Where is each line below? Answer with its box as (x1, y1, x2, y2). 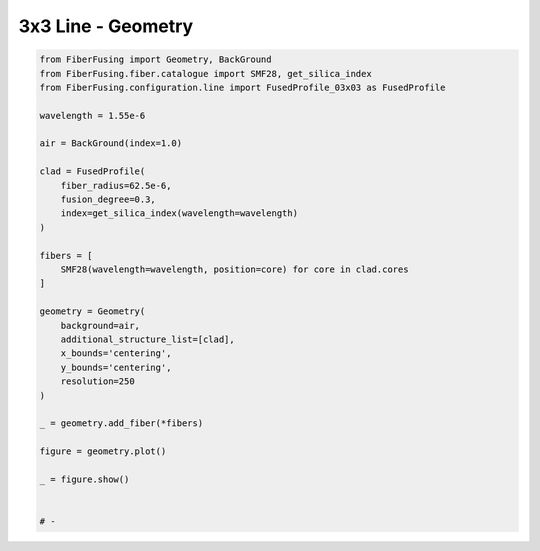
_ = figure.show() (39, 473, 130, 485)
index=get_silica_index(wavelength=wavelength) (60, 208, 299, 219)
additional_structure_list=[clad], (60, 333, 235, 345)
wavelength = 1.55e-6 (39, 110, 146, 121)
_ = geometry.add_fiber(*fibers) (39, 418, 204, 429)
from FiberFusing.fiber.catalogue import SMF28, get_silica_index (39, 68, 372, 79)
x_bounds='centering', (60, 348, 172, 359)
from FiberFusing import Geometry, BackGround (39, 54, 272, 65)
